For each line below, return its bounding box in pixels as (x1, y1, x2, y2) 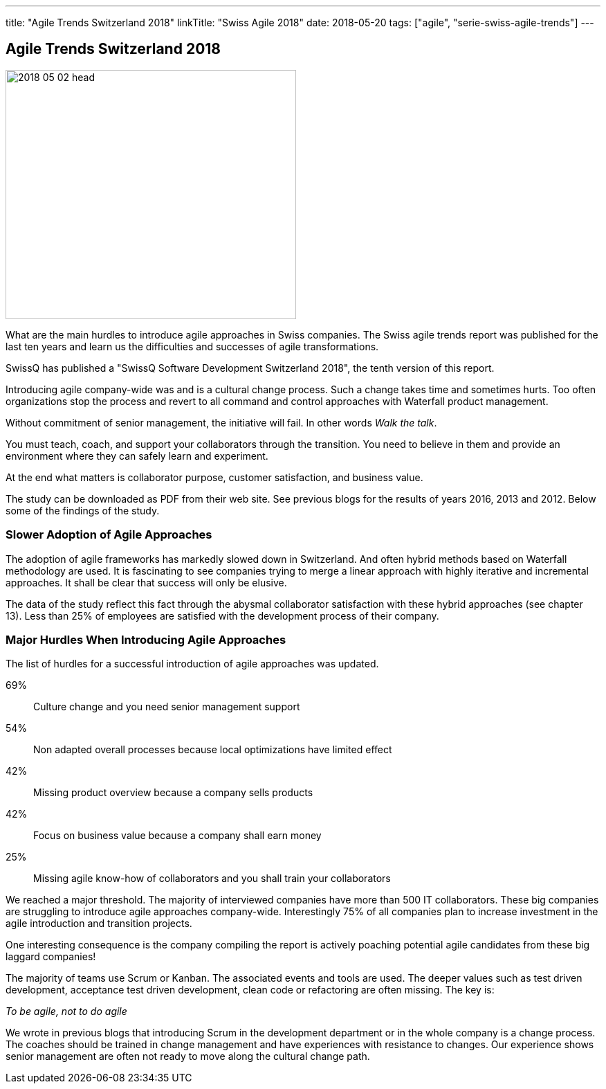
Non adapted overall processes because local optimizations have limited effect (33, 744, 392, 756)
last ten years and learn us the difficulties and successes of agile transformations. (6, 340, 379, 352)
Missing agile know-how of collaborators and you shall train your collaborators (33, 872, 391, 885)
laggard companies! (6, 951, 96, 963)
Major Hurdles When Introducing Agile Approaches (6, 632, 286, 647)
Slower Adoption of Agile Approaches (6, 528, 212, 542)
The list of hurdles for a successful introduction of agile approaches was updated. (6, 658, 379, 670)
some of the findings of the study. (6, 504, 160, 516)
